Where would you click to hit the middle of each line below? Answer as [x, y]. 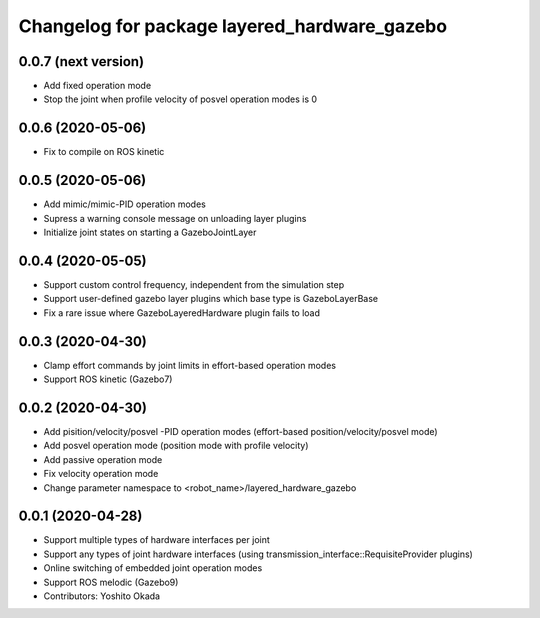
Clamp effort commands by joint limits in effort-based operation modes [190, 365]
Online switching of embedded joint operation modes [153, 568]
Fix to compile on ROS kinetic [104, 152]
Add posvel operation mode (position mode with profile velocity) [176, 446]
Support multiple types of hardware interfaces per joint [156, 540]
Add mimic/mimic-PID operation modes [125, 204]
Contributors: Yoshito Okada [101, 596]
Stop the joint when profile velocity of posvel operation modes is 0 [180, 99]
